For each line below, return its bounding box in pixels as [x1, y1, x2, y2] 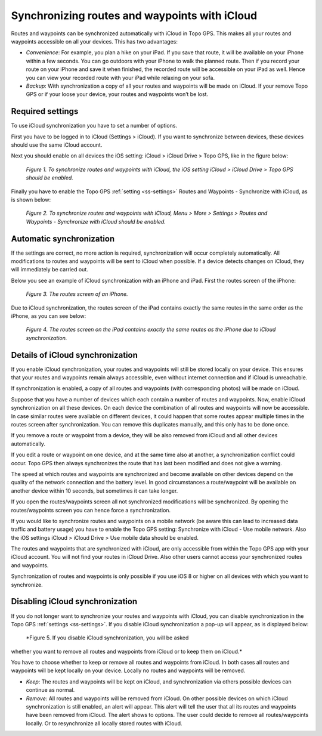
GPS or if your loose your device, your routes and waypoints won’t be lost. [26, 91, 209, 98]
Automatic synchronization [11, 233, 115, 244]
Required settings [11, 106, 79, 116]
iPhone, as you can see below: [11, 312, 86, 319]
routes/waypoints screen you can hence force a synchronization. [11, 506, 171, 514]
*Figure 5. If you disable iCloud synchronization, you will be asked [26, 634, 189, 641]
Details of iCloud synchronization [11, 350, 138, 360]
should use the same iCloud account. [11, 141, 103, 149]
